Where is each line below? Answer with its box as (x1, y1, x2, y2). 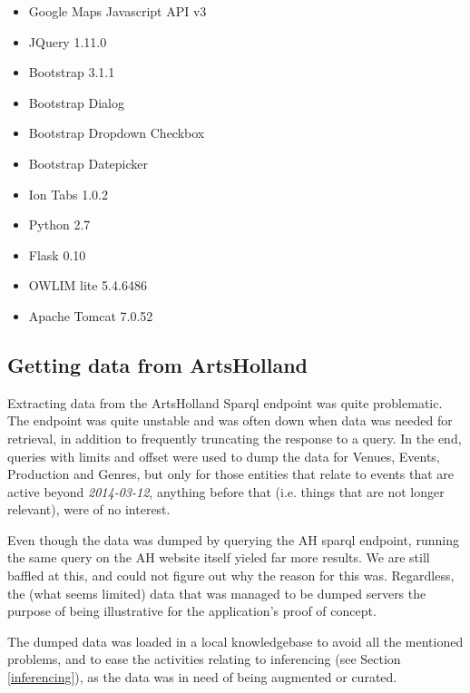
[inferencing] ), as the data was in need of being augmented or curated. (7, 668, 397, 687)
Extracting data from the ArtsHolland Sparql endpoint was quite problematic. (7, 393, 443, 412)
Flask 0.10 (28, 245, 86, 264)
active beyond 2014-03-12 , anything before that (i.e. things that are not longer (7, 482, 445, 501)
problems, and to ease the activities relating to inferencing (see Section (7, 649, 401, 669)
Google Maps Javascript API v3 (28, 2, 207, 20)
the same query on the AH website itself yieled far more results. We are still (7, 548, 430, 567)
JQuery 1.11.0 (28, 32, 107, 51)
